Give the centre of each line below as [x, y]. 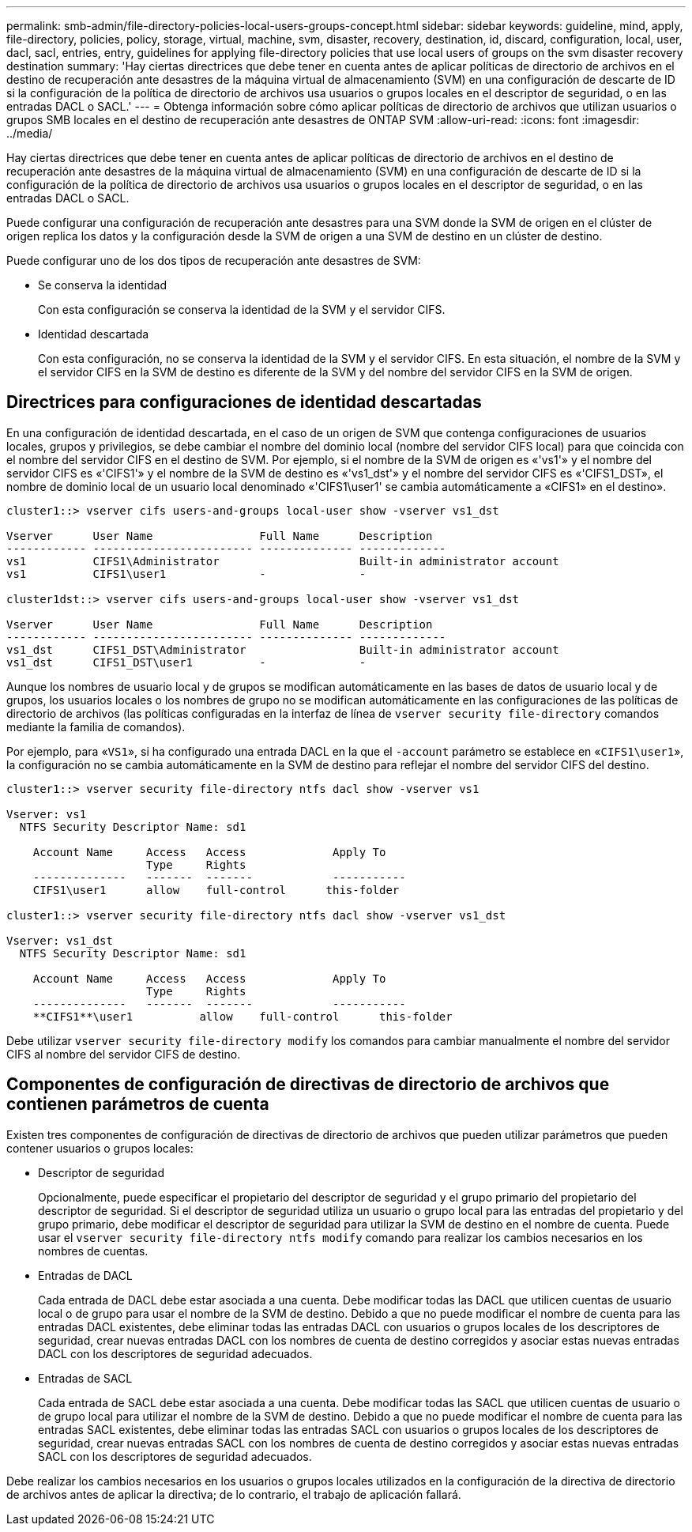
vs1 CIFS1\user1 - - [186, 574]
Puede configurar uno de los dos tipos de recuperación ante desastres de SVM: [214, 260]
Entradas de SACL [85, 1378]
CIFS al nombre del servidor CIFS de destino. [124, 1054]
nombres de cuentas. [93, 1251]
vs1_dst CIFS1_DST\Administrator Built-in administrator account [283, 649]
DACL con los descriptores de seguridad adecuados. [175, 1353]
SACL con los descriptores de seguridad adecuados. [175, 1456]
